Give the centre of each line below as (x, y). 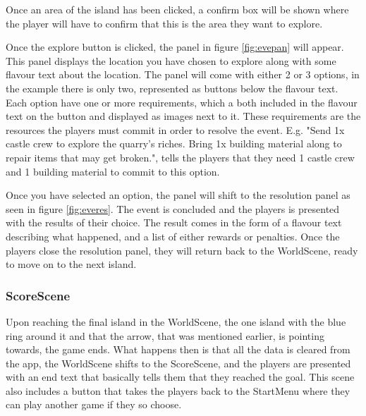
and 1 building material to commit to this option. (113, 171)
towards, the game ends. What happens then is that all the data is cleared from (178, 349)
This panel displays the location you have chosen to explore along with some (171, 60)
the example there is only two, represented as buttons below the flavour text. (172, 88)
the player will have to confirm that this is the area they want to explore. (164, 23)
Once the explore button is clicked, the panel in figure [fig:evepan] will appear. (175, 47)
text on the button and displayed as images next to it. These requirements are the (183, 116)
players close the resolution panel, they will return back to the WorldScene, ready (182, 250)
